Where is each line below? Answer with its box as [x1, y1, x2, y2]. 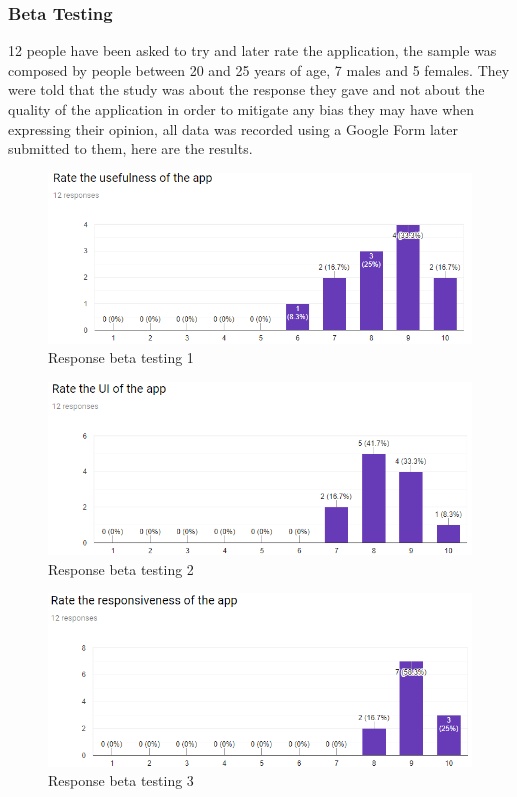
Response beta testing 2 [48, 558, 194, 579]
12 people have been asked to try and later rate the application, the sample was [8, 40, 497, 61]
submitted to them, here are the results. [8, 138, 253, 159]
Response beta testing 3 [48, 770, 194, 791]
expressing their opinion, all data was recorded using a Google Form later [8, 118, 459, 139]
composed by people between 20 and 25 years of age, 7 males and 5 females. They [8, 59, 510, 80]
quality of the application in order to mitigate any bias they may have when [8, 99, 475, 119]
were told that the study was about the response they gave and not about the [8, 79, 485, 100]
